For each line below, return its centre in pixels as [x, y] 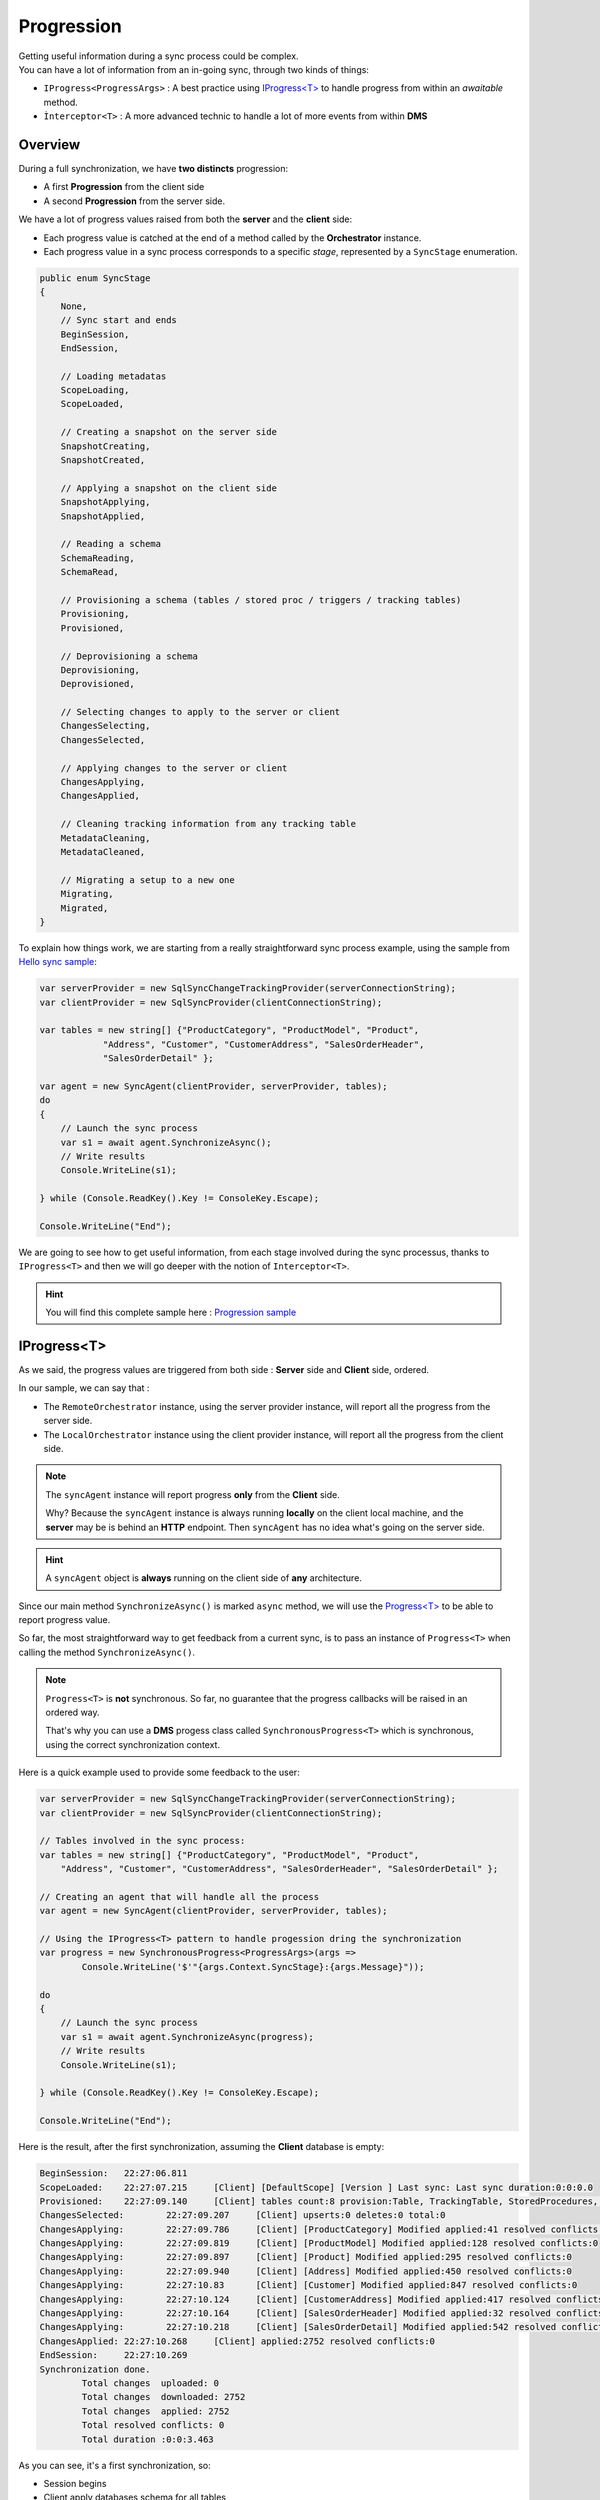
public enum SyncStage [95, 278]
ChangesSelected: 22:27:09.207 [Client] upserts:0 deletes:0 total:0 [242, 2215]
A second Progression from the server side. [134, 201]
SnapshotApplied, [103, 516]
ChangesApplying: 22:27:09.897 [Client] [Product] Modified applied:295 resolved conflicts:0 [305, 2257]
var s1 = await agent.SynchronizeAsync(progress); [187, 2036]
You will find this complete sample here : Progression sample [171, 1312]
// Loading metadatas [113, 376]
